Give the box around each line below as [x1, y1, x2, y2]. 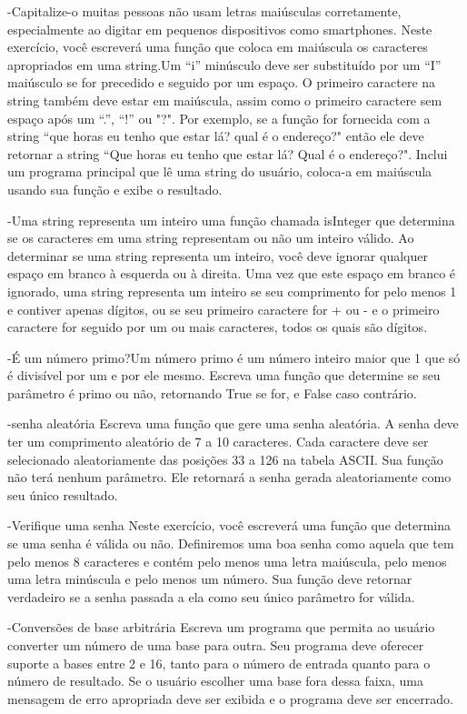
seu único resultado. [7, 485, 118, 504]
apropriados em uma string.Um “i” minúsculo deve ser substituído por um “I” [7, 55, 442, 74]
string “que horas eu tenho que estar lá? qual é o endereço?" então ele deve [7, 126, 424, 146]
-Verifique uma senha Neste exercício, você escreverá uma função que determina [7, 516, 452, 535]
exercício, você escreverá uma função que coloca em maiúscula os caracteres [7, 37, 428, 56]
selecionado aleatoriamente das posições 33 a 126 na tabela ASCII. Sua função [7, 449, 443, 468]
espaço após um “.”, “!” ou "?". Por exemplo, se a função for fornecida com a [7, 108, 431, 127]
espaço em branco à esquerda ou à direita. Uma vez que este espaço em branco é [7, 264, 456, 283]
